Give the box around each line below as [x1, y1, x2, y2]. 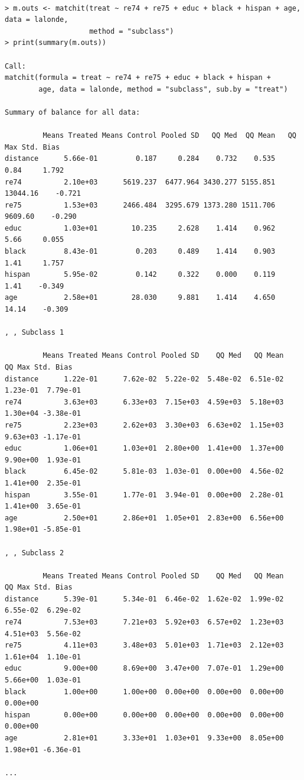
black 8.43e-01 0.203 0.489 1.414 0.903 [5, 247, 276, 256]
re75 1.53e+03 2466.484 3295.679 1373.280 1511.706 [5, 200, 276, 209]
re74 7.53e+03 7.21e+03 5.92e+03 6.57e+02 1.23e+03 [5, 618, 284, 627]
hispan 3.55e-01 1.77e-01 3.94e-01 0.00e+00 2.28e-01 [5, 490, 284, 499]
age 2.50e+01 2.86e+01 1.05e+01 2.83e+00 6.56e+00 [5, 513, 284, 522]
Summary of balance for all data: [5, 108, 140, 116]
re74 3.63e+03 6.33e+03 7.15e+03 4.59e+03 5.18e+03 [5, 397, 284, 406]
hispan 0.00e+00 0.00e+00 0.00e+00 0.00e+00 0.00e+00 [5, 710, 284, 719]
